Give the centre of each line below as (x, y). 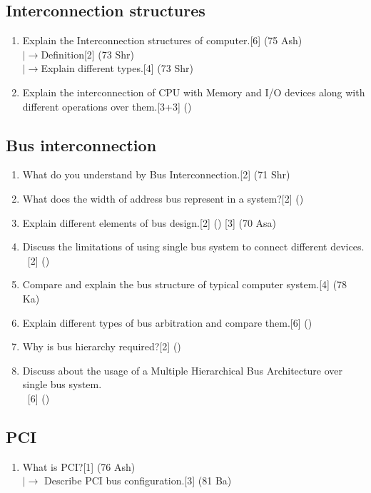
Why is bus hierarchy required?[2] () (102, 346)
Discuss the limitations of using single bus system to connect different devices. (193, 246)
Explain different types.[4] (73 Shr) (117, 68)
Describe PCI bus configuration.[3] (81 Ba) (138, 481)
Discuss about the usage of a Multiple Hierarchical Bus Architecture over (182, 370)
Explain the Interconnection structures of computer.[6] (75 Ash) (162, 40)
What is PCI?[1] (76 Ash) (79, 466)
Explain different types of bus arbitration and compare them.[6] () (167, 322)
